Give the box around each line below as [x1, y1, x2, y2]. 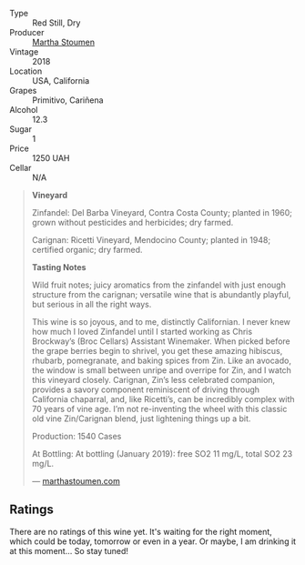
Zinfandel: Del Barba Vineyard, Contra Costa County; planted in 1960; [31, 207, 293, 217]
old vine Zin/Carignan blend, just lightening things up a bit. [31, 413, 251, 424]
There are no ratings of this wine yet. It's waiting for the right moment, [9, 526, 273, 537]
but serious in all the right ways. [31, 299, 152, 309]
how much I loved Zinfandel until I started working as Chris [31, 327, 253, 337]
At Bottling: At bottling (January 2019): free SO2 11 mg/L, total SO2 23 [31, 449, 293, 459]
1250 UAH [32, 153, 70, 163]
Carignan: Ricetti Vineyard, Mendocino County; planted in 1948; [31, 235, 271, 245]
